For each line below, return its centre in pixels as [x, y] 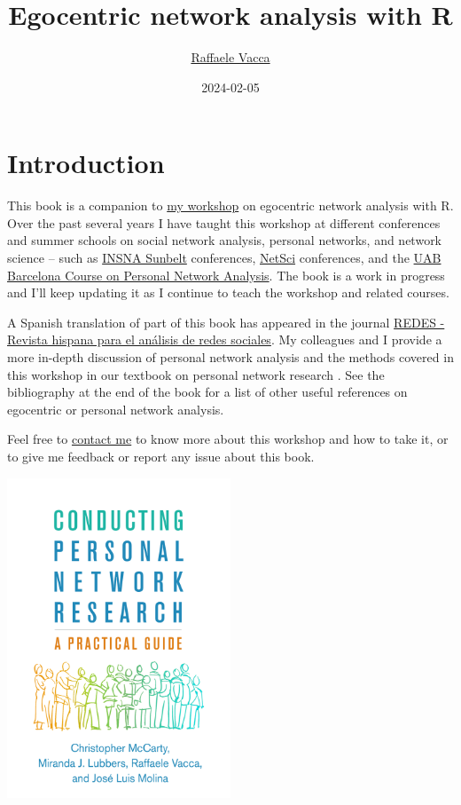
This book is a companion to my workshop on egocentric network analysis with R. [230, 205]
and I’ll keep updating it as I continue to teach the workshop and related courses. [228, 292]
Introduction [86, 163]
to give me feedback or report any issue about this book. [161, 456]
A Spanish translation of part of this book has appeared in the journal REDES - [226, 322]
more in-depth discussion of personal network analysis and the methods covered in [230, 357]
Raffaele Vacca [230, 57]
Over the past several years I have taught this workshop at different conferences [224, 222]
